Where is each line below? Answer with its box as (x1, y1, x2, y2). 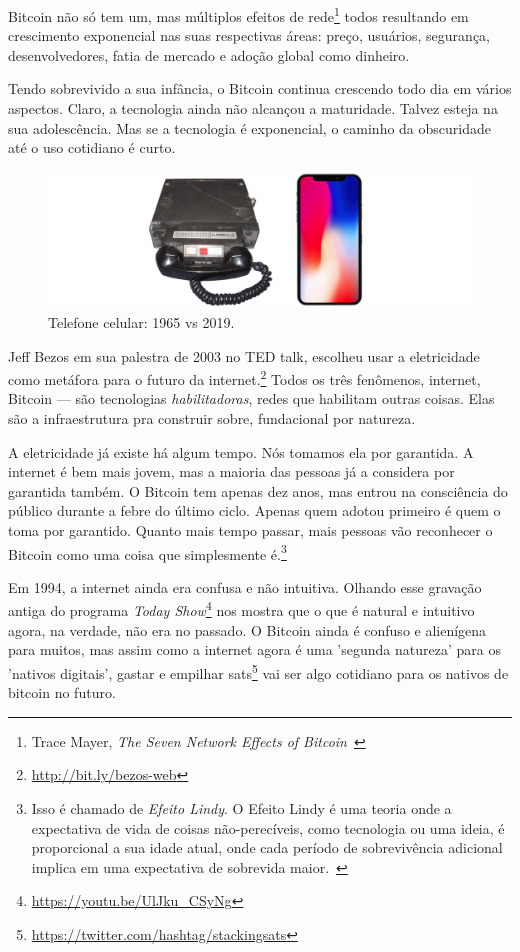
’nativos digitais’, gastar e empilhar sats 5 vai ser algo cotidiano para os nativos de (8, 659, 509, 683)
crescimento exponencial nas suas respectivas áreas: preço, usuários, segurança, (8, 25, 491, 46)
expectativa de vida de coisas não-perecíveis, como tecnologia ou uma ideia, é (31, 817, 505, 838)
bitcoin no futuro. (8, 682, 116, 703)
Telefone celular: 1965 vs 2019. (48, 312, 235, 333)
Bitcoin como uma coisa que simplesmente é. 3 (8, 540, 287, 564)
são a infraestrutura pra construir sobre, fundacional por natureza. (8, 408, 416, 429)
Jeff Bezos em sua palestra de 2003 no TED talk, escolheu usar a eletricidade (8, 345, 480, 366)
